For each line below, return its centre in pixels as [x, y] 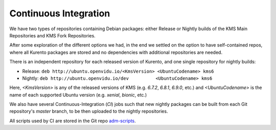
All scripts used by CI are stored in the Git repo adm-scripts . [73, 121]
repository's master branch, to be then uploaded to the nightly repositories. [89, 111]
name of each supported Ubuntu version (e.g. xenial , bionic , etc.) [78, 95]
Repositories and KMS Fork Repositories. [52, 35]
